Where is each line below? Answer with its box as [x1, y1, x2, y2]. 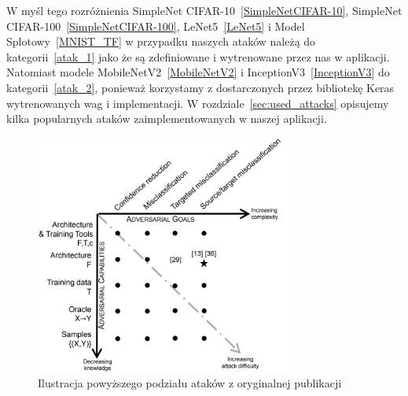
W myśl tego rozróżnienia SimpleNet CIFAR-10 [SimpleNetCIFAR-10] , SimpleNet [6, 2, 402, 18]
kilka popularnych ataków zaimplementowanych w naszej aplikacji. [6, 110, 327, 127]
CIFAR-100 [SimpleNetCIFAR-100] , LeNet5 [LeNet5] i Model [6, 17, 305, 34]
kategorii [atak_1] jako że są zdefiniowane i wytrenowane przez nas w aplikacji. [6, 48, 390, 65]
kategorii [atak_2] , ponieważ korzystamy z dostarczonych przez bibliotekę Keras [6, 79, 395, 95]
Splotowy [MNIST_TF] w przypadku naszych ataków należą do [6, 33, 316, 50]
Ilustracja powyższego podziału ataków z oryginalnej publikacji [38, 375, 342, 391]
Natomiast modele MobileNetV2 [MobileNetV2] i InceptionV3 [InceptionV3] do [6, 64, 390, 80]
